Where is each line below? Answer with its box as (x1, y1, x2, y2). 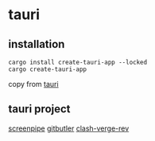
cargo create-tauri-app (8, 65, 87, 73)
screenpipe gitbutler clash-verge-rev (8, 123, 130, 133)
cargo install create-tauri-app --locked (8, 58, 148, 66)
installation (8, 37, 65, 51)
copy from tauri (8, 80, 59, 88)
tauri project (8, 102, 71, 116)
